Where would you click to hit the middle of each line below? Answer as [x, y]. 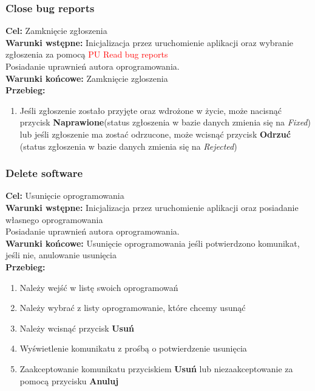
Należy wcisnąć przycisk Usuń [77, 328]
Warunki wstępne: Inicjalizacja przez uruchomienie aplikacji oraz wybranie [150, 42]
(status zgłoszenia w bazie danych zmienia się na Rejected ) [128, 146]
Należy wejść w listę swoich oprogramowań [99, 287]
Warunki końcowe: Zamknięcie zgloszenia [87, 78]
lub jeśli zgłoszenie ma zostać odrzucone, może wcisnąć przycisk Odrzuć [155, 134]
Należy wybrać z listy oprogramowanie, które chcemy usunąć [133, 308]
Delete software [44, 173]
